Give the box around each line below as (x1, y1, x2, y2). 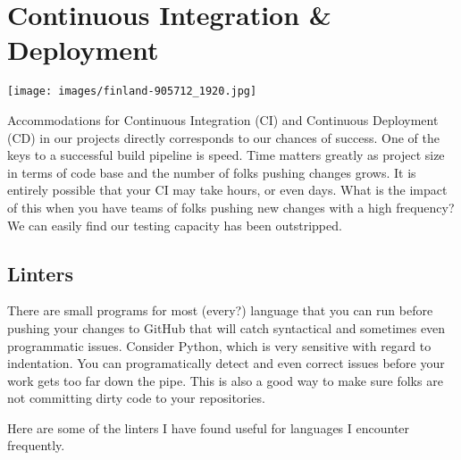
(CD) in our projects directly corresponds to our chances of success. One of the (7, 128, 440, 146)
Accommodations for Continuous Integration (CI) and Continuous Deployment (7, 110, 439, 129)
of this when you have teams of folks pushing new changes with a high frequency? (7, 197, 455, 216)
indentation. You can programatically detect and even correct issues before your (7, 354, 445, 372)
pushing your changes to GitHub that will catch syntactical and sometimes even (7, 318, 446, 337)
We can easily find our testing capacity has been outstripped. (7, 215, 342, 234)
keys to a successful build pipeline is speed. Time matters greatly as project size (7, 146, 445, 164)
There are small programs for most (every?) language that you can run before (7, 301, 433, 320)
